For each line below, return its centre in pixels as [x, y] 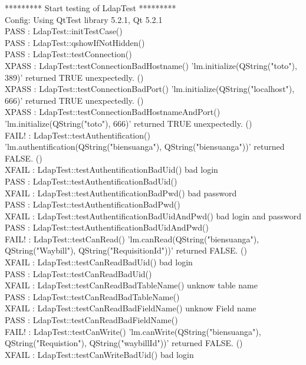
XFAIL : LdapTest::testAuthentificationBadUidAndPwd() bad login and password [153, 216]
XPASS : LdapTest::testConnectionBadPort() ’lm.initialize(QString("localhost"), [150, 89]
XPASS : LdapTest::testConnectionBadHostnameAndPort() [113, 112]
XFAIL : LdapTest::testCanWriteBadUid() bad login [99, 354]
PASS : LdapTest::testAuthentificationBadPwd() [93, 204]
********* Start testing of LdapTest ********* [91, 8]
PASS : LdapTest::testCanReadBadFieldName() [91, 320]
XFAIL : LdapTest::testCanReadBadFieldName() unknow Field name [131, 308]
